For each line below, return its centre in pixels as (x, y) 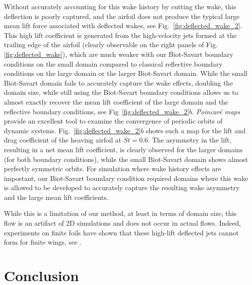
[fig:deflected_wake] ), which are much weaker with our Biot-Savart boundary (119, 54)
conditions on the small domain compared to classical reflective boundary (113, 63)
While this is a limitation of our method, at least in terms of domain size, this (120, 213)
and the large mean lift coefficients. (56, 197)
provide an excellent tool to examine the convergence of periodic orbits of (113, 121)
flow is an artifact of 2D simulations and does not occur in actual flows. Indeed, (123, 223)
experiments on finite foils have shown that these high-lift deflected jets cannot (121, 232)
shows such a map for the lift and (196, 130)
